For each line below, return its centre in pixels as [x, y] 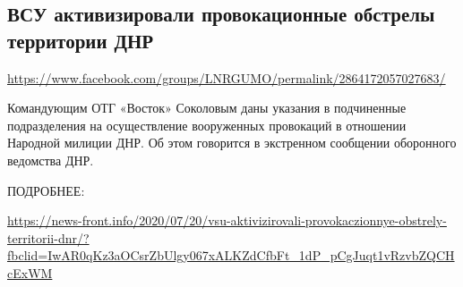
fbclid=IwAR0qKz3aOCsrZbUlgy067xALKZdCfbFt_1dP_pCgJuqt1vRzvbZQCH [231, 255]
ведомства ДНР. [51, 160]
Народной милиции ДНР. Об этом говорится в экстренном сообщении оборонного [232, 143]
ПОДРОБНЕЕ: [46, 190]
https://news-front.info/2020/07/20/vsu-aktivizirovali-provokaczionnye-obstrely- [227, 220]
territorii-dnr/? [48, 237]
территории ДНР [81, 40]
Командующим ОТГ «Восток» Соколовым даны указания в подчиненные [207, 108]
